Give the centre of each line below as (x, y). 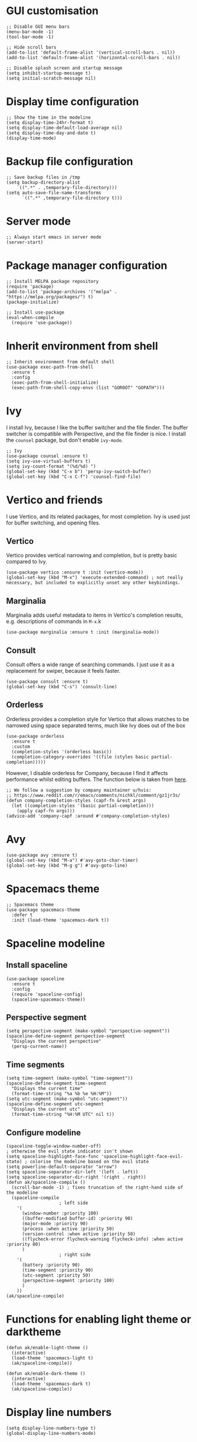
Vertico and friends (55, 500)
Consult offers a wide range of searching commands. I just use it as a (91, 664)
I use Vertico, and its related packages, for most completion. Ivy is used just (98, 516)
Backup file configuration (70, 162)
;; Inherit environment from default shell (60, 362)
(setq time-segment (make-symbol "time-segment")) (70, 1078)
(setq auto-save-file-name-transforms (54, 193)
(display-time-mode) (32, 138)
